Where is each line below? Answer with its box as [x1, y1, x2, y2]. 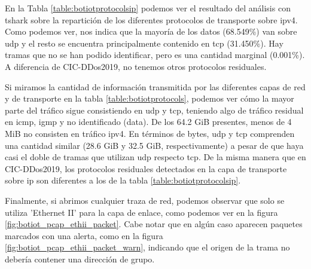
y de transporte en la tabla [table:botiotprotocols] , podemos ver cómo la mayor [5, 92, 294, 105]
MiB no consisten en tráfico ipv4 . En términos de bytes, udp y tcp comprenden [5, 127, 295, 139]
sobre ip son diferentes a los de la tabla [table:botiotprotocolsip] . [5, 174, 241, 187]
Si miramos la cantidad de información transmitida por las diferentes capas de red [5, 80, 306, 93]
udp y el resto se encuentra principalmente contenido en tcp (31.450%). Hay [5, 36, 283, 49]
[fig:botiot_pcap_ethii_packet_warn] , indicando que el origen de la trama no [5, 241, 290, 253]
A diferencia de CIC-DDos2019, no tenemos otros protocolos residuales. [5, 60, 267, 72]
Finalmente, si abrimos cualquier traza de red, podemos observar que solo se [5, 194, 285, 206]
